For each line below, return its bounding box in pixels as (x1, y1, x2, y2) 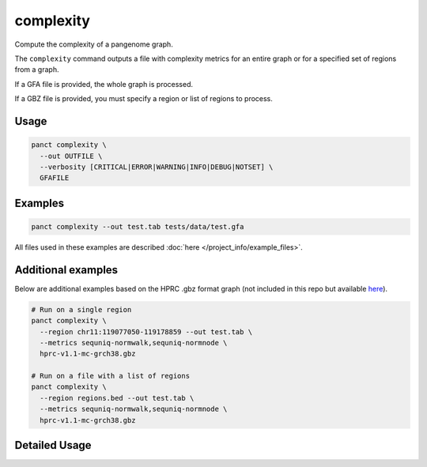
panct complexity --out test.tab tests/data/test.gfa (31, 222, 244, 231)
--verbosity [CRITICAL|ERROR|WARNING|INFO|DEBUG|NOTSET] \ (40, 162, 274, 171)
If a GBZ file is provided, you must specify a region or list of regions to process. (14, 94, 273, 104)
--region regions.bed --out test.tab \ (40, 394, 195, 402)
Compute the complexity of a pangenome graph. (14, 40, 173, 49)
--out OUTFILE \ (40, 151, 103, 160)
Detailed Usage (14, 439, 92, 452)
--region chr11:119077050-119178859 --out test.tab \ (40, 327, 253, 336)
